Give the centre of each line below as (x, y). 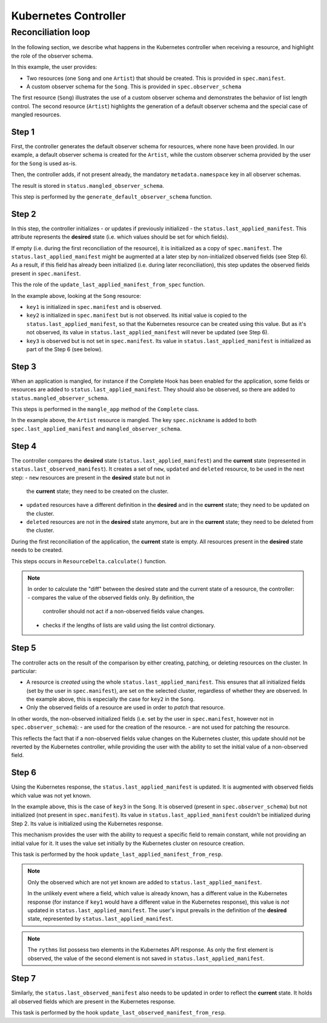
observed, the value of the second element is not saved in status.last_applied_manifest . (146, 958)
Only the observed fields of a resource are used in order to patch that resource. (126, 707)
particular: (24, 671)
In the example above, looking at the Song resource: (76, 296)
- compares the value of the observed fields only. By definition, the (111, 597)
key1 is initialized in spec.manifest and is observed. (94, 307)
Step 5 (24, 648)
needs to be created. (37, 550)
